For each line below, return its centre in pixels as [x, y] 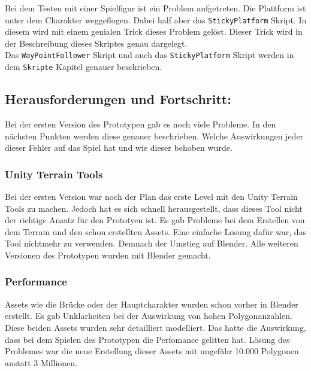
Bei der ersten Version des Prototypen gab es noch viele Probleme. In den [141, 124]
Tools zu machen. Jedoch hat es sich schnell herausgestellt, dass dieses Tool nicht [154, 208]
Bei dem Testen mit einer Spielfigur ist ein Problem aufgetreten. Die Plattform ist [155, 8]
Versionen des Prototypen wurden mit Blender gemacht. [108, 255]
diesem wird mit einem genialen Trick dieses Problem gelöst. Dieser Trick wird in [154, 31]
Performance [36, 282]
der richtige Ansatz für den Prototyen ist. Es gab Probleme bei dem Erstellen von [155, 220]
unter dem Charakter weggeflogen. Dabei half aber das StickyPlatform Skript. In [156, 19]
